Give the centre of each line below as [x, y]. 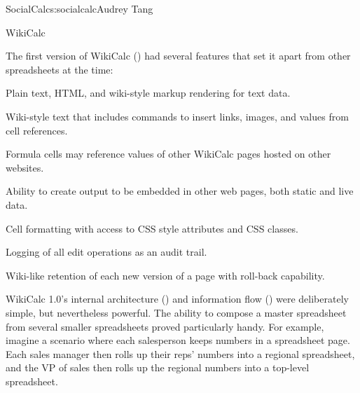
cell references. [37, 130]
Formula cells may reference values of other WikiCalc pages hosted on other [168, 154]
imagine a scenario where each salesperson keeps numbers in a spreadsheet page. [178, 340]
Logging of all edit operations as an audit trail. [106, 252]
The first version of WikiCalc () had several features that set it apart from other [178, 56]
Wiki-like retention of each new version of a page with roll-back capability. [165, 275]
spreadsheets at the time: [60, 69]
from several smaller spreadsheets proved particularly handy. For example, [165, 326]
